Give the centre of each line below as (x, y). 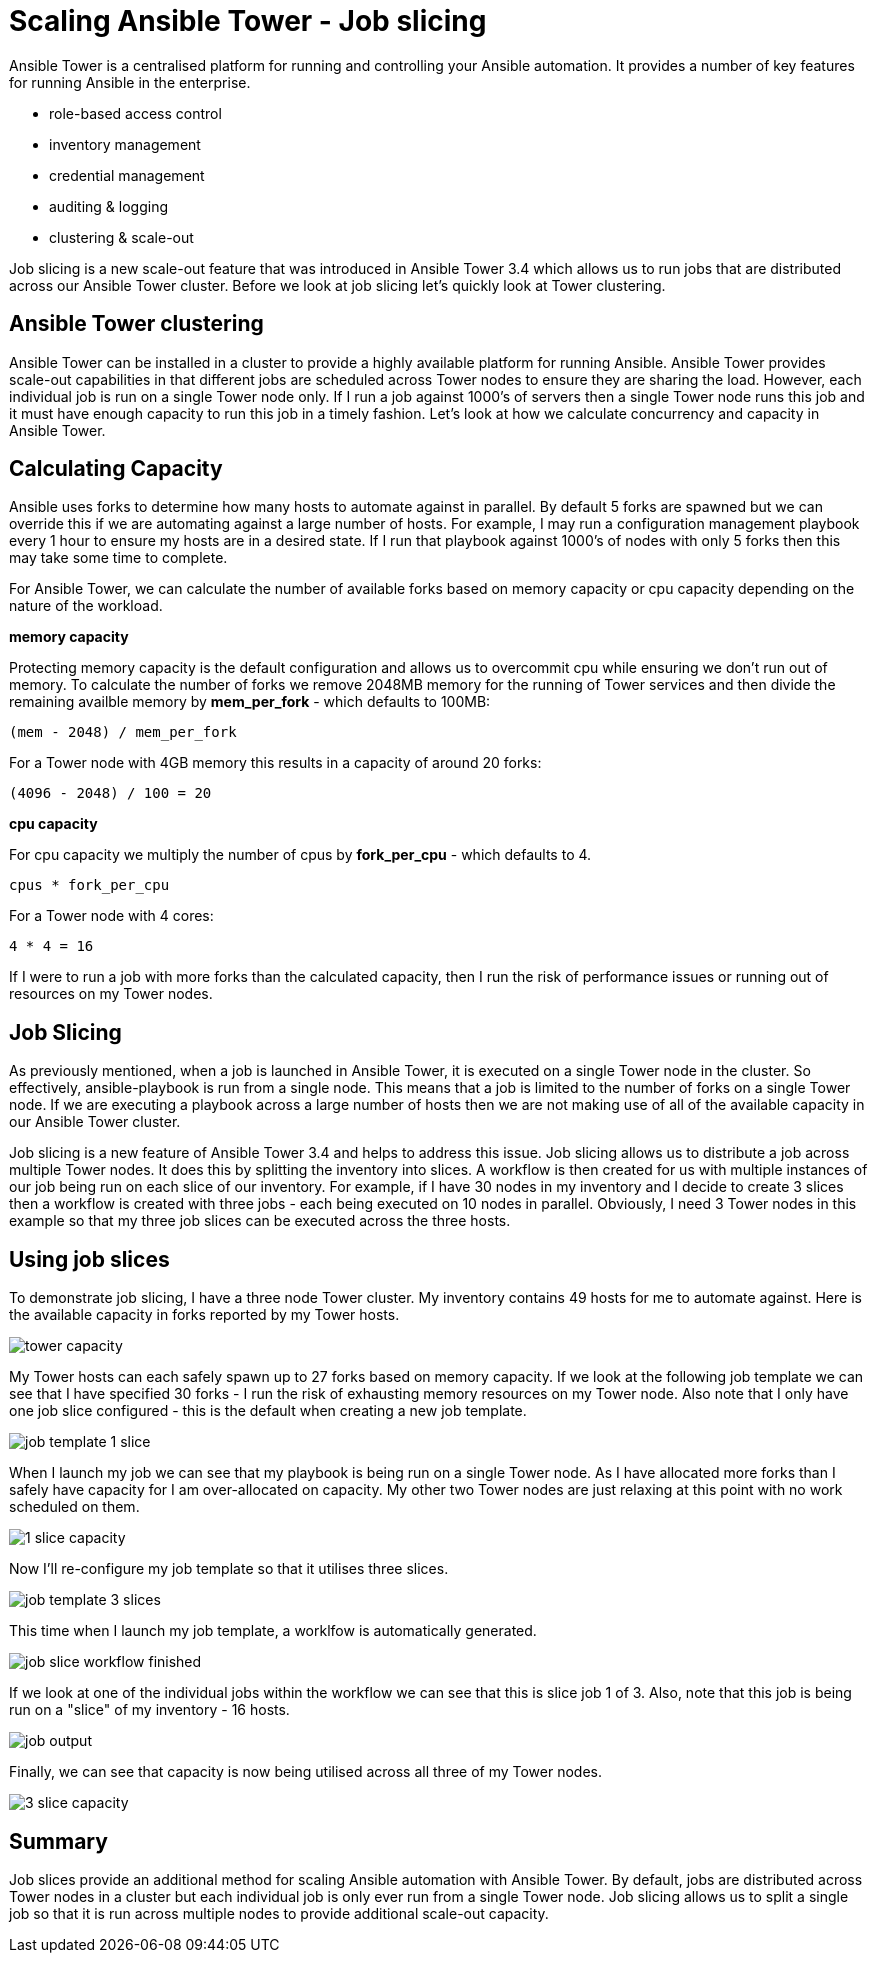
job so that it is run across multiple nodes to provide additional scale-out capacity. (279, 1913)
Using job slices (89, 1259)
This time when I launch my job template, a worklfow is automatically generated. (273, 1631)
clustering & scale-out (121, 237)
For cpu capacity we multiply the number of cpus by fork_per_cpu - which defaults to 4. (300, 855)
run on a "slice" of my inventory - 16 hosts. (149, 1710)
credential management (127, 175)
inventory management (125, 144)
